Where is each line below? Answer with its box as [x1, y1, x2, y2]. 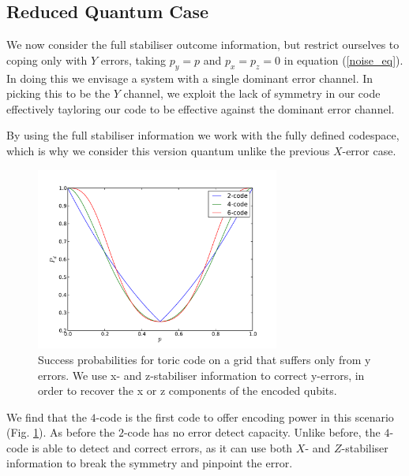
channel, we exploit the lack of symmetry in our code [123, 85, 381, 102]
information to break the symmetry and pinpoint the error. [6, 455, 293, 471]
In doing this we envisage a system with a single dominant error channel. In [6, 69, 373, 86]
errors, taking [100, 51, 167, 68]
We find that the [6, 408, 87, 425]
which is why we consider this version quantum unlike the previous [6, 142, 330, 158]
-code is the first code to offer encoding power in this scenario [96, 408, 394, 425]
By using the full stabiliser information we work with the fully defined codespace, [6, 127, 400, 143]
